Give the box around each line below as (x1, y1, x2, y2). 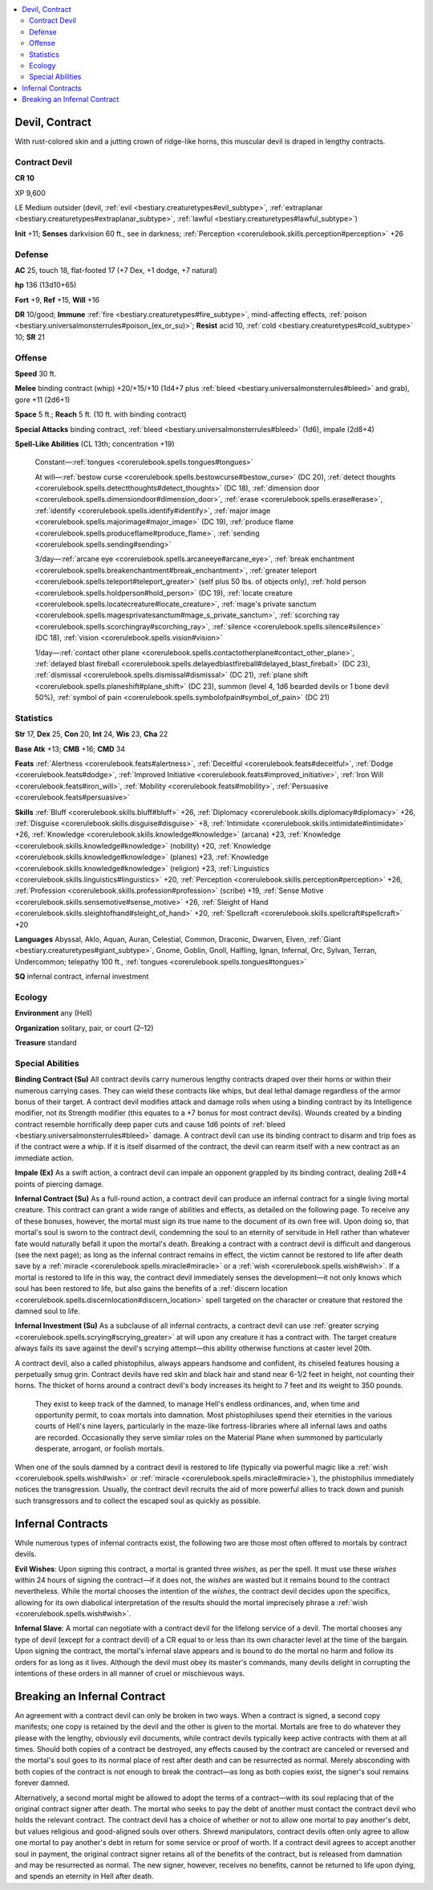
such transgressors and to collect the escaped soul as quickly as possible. (14, 1496, 261, 1505)
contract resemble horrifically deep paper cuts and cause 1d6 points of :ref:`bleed (14, 1119, 286, 1129)
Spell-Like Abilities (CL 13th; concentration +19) (14, 438, 176, 449)
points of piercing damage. (14, 1179, 104, 1188)
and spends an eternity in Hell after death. (14, 1872, 154, 1881)
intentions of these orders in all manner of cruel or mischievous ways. (14, 1668, 245, 1678)
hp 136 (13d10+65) (14, 280, 77, 290)
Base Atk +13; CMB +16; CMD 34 (14, 743, 126, 754)
